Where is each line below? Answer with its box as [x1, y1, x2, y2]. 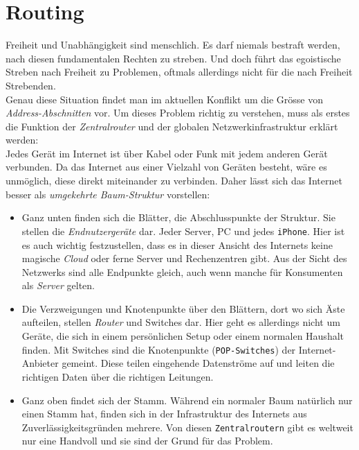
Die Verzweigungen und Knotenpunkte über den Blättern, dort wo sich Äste [21, 301, 345, 315]
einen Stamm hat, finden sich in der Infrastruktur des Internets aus [21, 406, 307, 421]
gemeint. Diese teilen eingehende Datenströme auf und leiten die [62, 356, 335, 370]
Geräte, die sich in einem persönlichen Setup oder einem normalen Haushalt [21, 329, 344, 343]
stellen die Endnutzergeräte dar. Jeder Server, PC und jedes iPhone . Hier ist [21, 223, 345, 238]
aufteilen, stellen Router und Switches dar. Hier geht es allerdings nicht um [21, 315, 340, 329]
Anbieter [21, 356, 59, 370]
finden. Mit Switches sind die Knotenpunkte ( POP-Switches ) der [21, 342, 296, 356]
